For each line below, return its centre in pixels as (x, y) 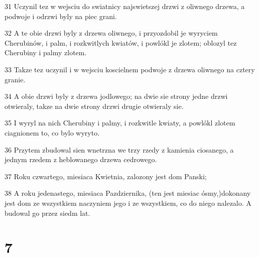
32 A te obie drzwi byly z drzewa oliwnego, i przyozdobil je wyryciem (111, 33)
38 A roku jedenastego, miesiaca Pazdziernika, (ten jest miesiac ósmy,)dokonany (128, 193)
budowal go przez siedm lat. (47, 213)
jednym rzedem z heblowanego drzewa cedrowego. (81, 159)
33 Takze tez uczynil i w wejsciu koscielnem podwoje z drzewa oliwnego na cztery (130, 69)
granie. (15, 79)
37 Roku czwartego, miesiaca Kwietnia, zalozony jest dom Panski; (106, 176)
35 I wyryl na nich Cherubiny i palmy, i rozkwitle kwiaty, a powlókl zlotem (120, 123)
